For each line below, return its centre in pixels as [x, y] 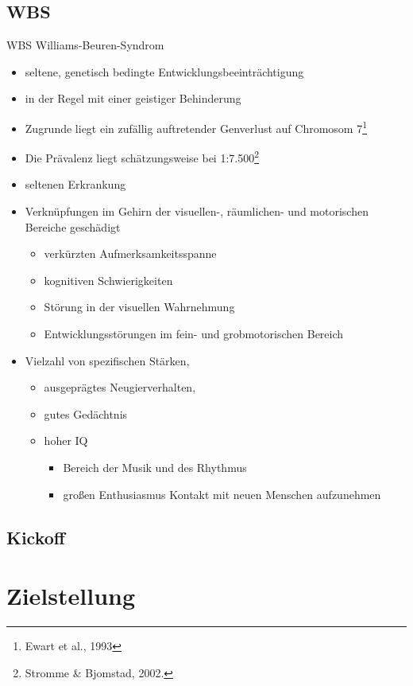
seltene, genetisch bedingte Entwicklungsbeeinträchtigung [164, 71]
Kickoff [36, 537]
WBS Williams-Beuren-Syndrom [85, 45]
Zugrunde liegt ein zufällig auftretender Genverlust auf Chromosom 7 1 [196, 127]
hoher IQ [66, 440]
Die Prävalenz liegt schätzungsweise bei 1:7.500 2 [142, 156]
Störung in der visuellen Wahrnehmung [139, 307]
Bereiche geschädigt [73, 226]
